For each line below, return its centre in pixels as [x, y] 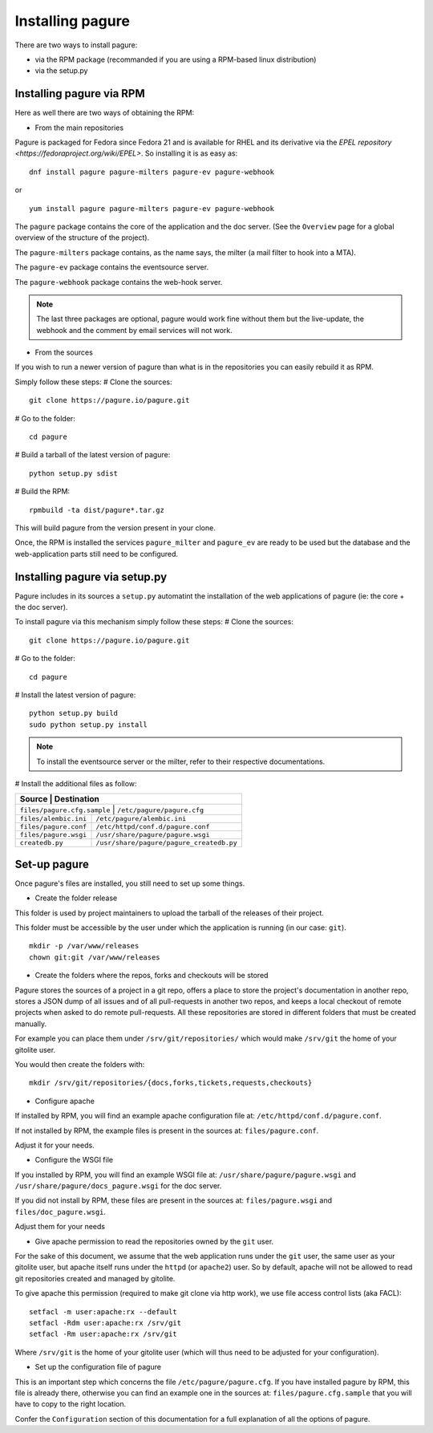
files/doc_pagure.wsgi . [61, 1212]
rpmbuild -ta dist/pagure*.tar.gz [97, 510]
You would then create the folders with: [80, 1064]
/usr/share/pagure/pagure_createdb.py [167, 843]
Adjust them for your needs [60, 1227]
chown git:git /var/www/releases [95, 957]
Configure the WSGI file [74, 1160]
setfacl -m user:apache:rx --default [103, 1311]
